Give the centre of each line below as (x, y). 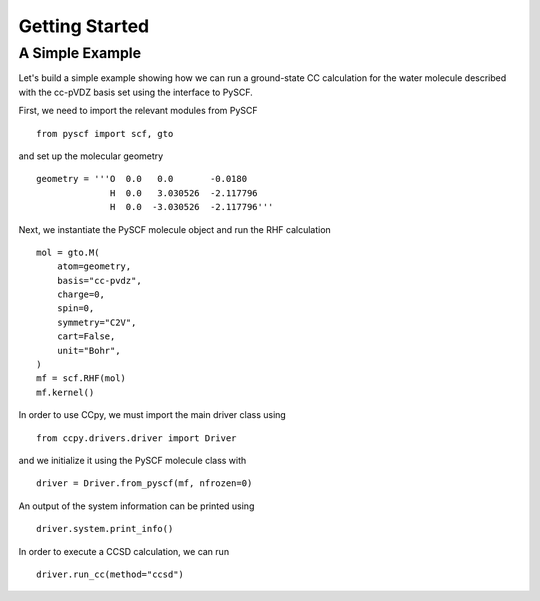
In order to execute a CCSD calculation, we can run (124, 551)
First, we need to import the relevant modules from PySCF (138, 111)
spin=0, (75, 308)
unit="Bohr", (88, 350)
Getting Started (84, 26)
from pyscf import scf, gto (105, 133)
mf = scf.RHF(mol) (81, 378)
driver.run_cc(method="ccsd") (110, 574)
